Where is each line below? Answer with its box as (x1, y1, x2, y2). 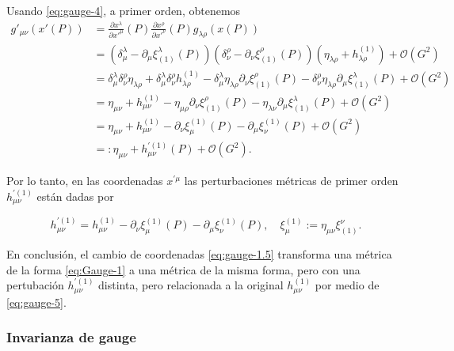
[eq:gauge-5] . (6, 293, 67, 310)
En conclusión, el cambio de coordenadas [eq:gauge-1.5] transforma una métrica (6, 245, 392, 262)
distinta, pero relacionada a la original (98, 277, 284, 293)
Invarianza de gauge (6, 327, 136, 347)
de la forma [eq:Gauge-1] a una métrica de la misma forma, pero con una (6, 261, 361, 277)
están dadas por (36, 187, 114, 204)
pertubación (6, 277, 64, 293)
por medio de (315, 277, 380, 293)
